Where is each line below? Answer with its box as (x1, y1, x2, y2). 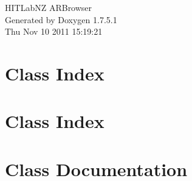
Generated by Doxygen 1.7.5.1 (5, 13, 117, 26)
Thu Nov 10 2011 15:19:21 (5, 25, 103, 38)
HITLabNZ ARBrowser (5, 1, 92, 13)
